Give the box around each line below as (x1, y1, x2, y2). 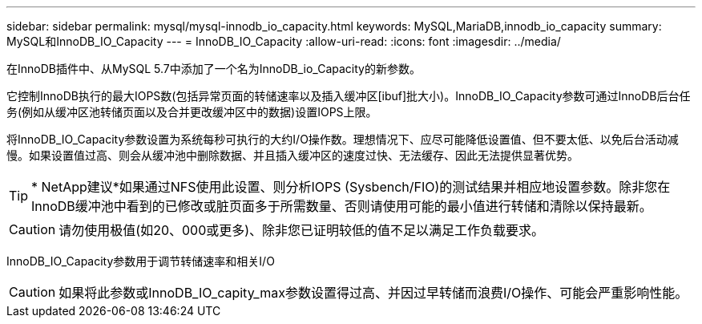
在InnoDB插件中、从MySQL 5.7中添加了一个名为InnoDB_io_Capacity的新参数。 (6, 62, 421, 75)
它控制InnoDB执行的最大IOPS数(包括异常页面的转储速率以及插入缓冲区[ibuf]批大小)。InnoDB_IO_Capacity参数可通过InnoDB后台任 (6, 89, 691, 103)
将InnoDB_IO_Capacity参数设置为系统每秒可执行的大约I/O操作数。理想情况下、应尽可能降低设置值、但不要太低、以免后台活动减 (6, 132, 679, 146)
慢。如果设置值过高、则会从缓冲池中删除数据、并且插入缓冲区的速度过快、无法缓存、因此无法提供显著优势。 (6, 148, 579, 162)
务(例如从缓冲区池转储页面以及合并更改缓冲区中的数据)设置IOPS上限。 (6, 105, 377, 119)
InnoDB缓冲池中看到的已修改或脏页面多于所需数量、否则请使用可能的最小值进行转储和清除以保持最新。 (31, 198, 652, 214)
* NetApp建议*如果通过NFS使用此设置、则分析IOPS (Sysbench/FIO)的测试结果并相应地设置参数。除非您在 (31, 179, 671, 195)
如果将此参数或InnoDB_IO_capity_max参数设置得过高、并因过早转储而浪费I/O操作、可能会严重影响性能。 (58, 285, 688, 301)
